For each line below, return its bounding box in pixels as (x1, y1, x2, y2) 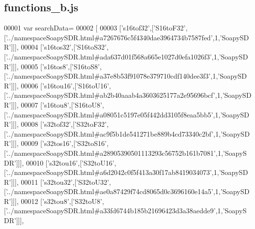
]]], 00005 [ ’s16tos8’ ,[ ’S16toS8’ (11, 61, 100, 71)
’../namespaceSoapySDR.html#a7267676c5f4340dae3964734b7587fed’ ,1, (5, 32, 220, 42)
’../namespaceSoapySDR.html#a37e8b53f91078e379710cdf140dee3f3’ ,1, (5, 71, 218, 81)
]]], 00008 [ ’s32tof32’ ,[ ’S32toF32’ (11, 119, 107, 129)
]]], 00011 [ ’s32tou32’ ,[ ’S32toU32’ (11, 176, 109, 187)
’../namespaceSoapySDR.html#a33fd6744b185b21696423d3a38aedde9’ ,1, (5, 205, 223, 216)
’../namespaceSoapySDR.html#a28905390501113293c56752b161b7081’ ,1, (5, 147, 223, 158)
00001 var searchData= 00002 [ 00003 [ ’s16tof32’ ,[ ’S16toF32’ (4, 23, 186, 33)
